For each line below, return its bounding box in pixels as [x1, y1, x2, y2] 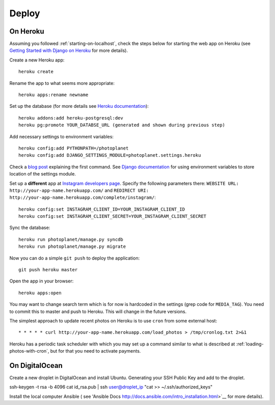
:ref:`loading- [236, 341, 264, 347]
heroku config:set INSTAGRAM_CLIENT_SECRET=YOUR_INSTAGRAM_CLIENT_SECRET [18, 214, 207, 219]
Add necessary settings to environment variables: [9, 133, 114, 139]
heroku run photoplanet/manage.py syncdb [18, 237, 123, 242]
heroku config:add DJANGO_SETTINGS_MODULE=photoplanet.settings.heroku [18, 153, 201, 158]
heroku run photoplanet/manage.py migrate [18, 244, 126, 249]
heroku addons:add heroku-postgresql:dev [18, 115, 123, 121]
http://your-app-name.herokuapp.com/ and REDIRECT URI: [9, 187, 149, 193]
